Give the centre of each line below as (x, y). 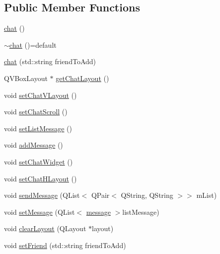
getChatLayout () (82, 78)
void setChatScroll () (36, 112)
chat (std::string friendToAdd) (50, 61)
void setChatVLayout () (40, 95)
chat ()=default (33, 44)
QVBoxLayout (26, 78)
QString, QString (147, 195)
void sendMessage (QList (42, 195)
